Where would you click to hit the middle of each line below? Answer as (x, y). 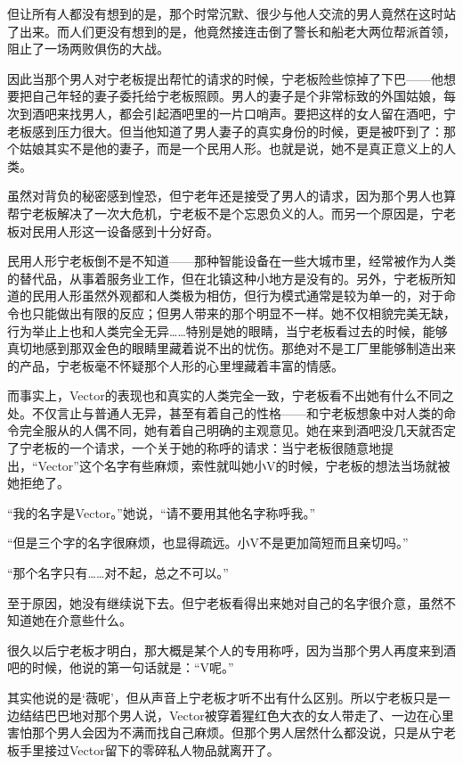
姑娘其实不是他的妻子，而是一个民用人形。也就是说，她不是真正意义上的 (231, 148)
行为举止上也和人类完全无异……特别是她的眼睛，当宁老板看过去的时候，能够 (227, 330)
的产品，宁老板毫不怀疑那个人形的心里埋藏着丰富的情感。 (175, 365)
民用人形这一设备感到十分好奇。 (125, 230)
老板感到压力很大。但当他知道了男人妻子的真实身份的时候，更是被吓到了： (225, 131)
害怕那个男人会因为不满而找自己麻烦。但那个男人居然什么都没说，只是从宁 (225, 732)
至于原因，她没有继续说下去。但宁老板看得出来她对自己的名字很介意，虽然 (225, 602)
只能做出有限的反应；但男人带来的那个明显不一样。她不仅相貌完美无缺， (244, 313)
